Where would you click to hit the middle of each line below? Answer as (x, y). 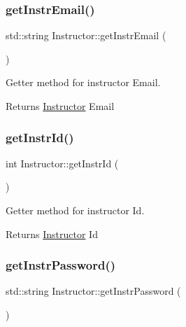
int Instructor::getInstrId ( (62, 163)
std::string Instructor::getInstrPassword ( (93, 291)
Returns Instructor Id (52, 234)
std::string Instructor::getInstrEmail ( (86, 35)
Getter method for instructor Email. (83, 82)
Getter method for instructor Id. (75, 210)
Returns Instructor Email (60, 106)
